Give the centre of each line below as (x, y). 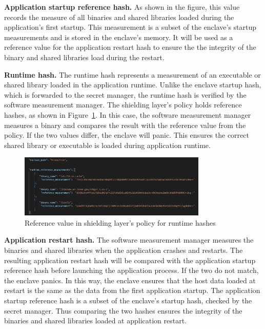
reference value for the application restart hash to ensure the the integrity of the (130, 47)
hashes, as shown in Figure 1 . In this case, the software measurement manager (128, 114)
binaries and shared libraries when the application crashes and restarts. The (124, 250)
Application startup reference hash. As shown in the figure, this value (122, 7)
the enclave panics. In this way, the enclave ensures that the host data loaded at (130, 280)
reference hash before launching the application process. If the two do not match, (131, 270)
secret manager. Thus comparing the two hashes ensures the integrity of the (123, 310)
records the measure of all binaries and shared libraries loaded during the (119, 17)
